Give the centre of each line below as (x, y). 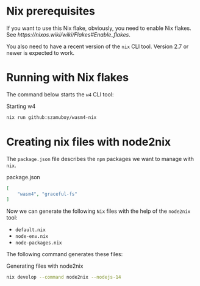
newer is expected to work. (41, 52)
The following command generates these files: (65, 254)
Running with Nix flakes (68, 78)
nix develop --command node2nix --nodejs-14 (64, 277)
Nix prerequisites (51, 11)
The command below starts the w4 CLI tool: (60, 94)
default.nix (30, 230)
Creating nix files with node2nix (89, 142)
